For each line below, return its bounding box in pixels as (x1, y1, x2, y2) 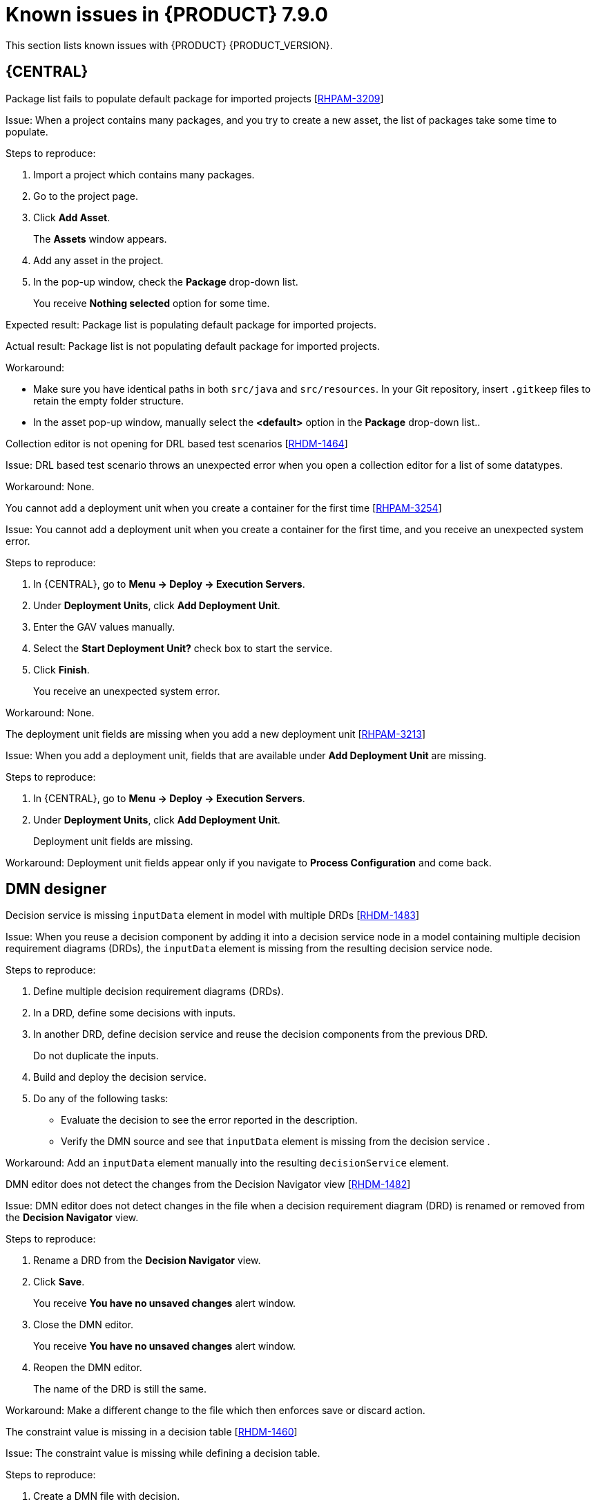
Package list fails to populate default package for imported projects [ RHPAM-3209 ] (6, 92, 384, 104)
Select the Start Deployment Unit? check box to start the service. (33, 642, 333, 654)
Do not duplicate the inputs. (33, 1050, 159, 1062)
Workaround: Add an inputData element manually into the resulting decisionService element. (6, 1157, 449, 1169)
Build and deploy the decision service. (33, 1071, 206, 1084)
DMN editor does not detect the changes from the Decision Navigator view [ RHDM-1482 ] (6, 1178, 411, 1191)
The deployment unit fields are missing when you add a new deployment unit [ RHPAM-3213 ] (6, 727, 426, 740)
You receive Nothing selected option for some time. (33, 297, 270, 309)
